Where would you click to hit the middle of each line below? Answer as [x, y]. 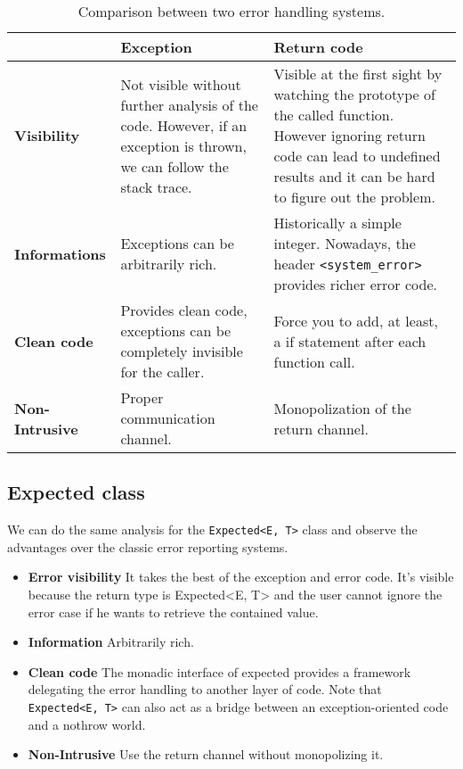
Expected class [76, 492]
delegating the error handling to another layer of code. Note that [205, 689]
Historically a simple [337, 223]
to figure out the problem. [354, 197]
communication [168, 418]
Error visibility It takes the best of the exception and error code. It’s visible [241, 577]
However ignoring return [349, 135]
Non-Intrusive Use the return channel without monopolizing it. [206, 754]
